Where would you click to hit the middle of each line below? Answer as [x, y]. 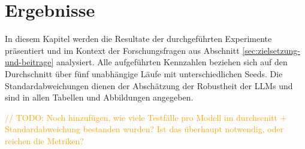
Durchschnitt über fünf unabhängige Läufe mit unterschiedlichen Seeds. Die [144, 73]
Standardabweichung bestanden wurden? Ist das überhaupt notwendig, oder [144, 129]
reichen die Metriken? [44, 140]
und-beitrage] [29, 62]
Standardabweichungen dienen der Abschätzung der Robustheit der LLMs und [149, 85]
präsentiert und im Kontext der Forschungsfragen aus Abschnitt [122, 50]
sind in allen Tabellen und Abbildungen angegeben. [99, 97]
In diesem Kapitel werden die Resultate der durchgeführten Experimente [138, 39]
